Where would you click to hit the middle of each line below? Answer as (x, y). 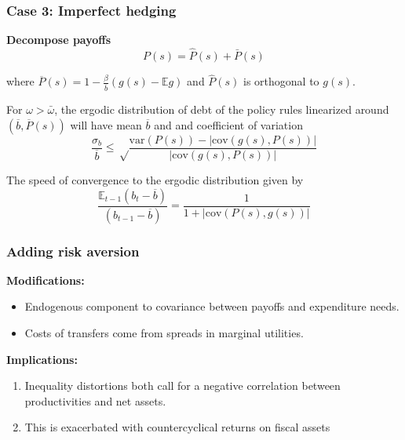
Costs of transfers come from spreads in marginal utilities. (164, 333)
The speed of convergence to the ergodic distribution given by (155, 180)
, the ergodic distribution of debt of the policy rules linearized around (222, 109)
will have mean (106, 124)
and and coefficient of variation (228, 124)
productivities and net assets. (95, 400)
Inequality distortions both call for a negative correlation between (182, 385)
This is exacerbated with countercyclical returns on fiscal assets (177, 427)
